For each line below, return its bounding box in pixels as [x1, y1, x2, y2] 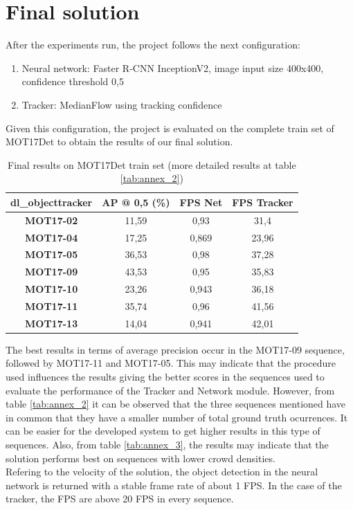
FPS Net [179, 194, 223, 209]
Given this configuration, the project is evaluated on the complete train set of [6, 120, 334, 135]
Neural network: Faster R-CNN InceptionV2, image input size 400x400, [21, 60, 324, 75]
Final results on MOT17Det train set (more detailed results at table [8, 157, 296, 172]
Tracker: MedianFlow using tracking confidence [21, 97, 222, 111]
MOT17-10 [25, 282, 78, 296]
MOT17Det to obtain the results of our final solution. [6, 134, 233, 149]
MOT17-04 [25, 230, 78, 244]
